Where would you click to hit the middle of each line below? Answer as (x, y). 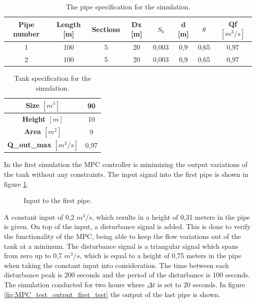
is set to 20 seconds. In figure (201, 284)
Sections (106, 29)
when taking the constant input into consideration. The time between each (117, 265)
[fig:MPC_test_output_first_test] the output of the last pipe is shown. (112, 294)
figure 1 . (16, 184)
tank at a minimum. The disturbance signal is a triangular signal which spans (121, 246)
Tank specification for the (52, 78)
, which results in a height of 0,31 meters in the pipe (171, 217)
